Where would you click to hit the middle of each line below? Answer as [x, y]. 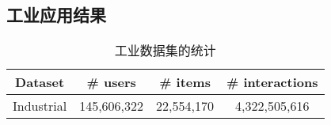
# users [111, 82]
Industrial [40, 106]
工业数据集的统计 [165, 51]
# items [185, 82]
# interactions [272, 82]
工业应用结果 [56, 15]
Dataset [40, 82]
